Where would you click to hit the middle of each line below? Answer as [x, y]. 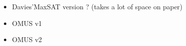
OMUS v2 [27, 39]
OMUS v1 [27, 23]
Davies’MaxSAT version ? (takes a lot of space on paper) [97, 6]
